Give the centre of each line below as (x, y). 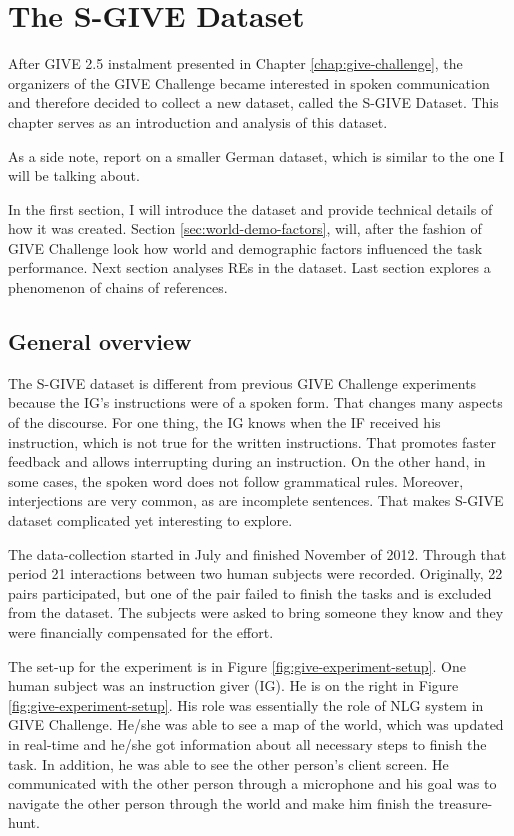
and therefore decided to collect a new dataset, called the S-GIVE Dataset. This (253, 102)
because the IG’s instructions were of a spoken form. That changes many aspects (255, 402)
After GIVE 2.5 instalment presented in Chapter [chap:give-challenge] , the (235, 63)
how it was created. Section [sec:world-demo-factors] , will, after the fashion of (245, 228)
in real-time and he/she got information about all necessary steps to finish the (247, 743)
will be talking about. (74, 175)
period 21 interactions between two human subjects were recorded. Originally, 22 (255, 573)
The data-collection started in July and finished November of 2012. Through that (257, 553)
